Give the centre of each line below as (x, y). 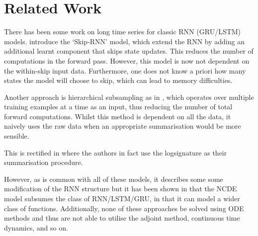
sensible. (17, 136)
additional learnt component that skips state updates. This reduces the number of (129, 51)
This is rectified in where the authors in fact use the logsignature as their (116, 152)
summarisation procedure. (43, 162)
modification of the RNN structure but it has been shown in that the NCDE (121, 189)
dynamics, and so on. (36, 227)
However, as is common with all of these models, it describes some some (114, 179)
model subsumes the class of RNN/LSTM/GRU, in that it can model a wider (122, 198)
